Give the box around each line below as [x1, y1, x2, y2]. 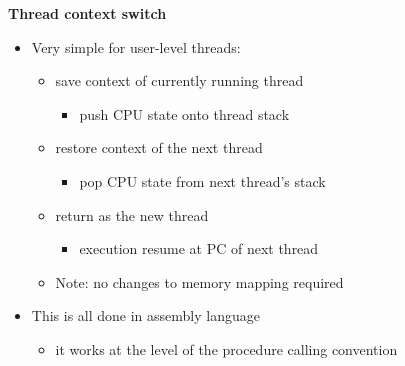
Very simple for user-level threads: [31, 36, 241, 57]
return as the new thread [55, 204, 209, 225]
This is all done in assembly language [31, 305, 260, 326]
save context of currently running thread [55, 70, 304, 91]
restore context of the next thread [55, 137, 263, 158]
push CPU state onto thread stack [79, 103, 290, 124]
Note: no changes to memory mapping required [55, 271, 344, 292]
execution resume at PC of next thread [79, 238, 319, 259]
